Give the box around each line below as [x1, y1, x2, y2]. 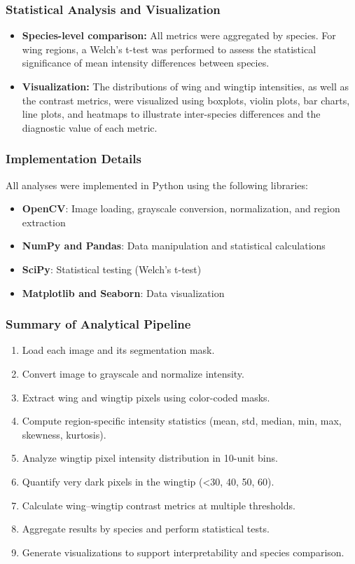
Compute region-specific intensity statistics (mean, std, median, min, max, [22, 413, 342, 428]
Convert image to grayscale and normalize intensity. [22, 366, 244, 380]
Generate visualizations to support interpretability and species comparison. [22, 544, 344, 559]
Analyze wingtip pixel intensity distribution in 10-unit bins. [22, 450, 278, 465]
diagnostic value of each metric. [22, 120, 158, 135]
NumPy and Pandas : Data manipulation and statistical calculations [22, 238, 326, 253]
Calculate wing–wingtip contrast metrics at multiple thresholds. [22, 497, 295, 512]
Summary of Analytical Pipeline [6, 315, 191, 333]
